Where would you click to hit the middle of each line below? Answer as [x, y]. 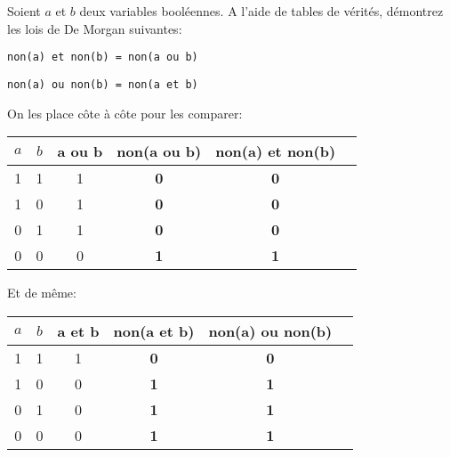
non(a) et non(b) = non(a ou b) [103, 57]
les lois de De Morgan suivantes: [95, 28]
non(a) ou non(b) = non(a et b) [103, 84]
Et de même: [42, 293]
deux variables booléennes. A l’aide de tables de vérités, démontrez [261, 11]
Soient [24, 11]
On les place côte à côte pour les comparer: [125, 113]
